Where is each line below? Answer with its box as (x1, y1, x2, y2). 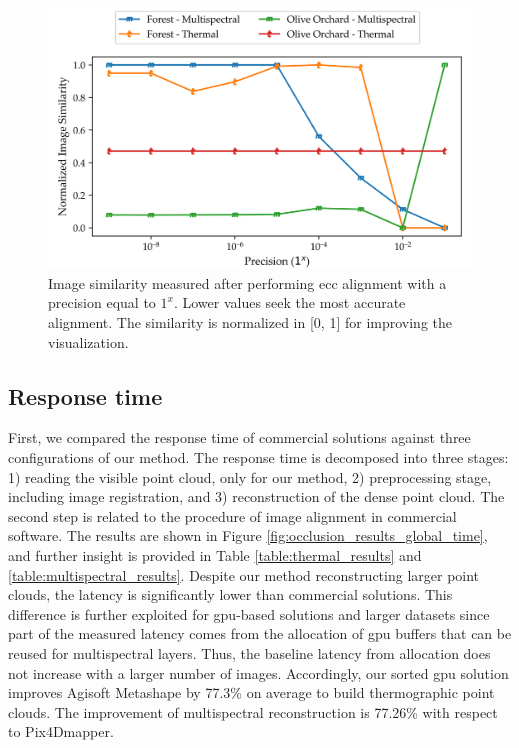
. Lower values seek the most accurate (173, 292, 406, 313)
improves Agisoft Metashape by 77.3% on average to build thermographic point (8, 682, 495, 703)
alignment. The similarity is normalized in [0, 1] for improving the (48, 312, 452, 333)
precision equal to (48, 292, 156, 313)
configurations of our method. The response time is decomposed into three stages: (8, 447, 509, 468)
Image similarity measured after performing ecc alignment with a (48, 272, 447, 293)
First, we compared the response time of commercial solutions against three (8, 427, 471, 448)
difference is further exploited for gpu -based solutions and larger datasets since (8, 603, 490, 624)
